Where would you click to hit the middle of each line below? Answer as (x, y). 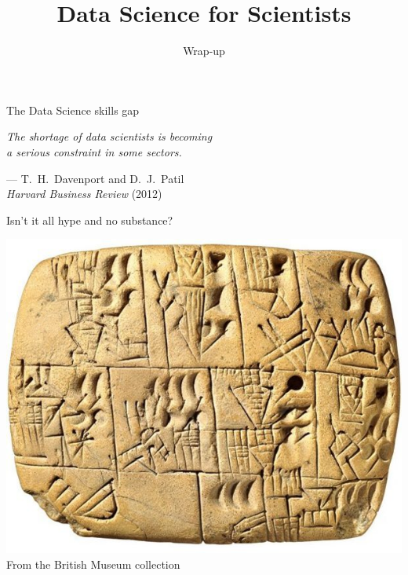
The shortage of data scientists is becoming (109, 136)
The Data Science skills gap (73, 110)
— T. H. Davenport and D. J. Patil (95, 178)
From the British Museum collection (93, 564)
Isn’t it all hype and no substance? (90, 220)
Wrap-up (204, 51)
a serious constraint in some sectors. (94, 151)
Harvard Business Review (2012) (84, 194)
